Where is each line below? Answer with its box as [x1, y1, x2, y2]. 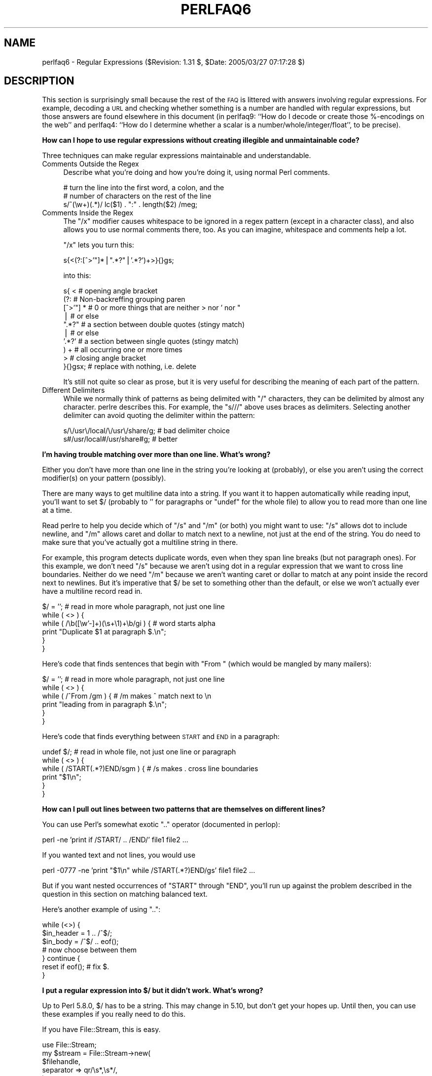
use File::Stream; [42, 1040, 97, 1049]
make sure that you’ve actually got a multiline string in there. [42, 538, 238, 547]
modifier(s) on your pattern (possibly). [42, 474, 166, 483]
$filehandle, [42, 1057, 81, 1066]
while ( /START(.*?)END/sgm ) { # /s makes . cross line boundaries [42, 764, 258, 773]
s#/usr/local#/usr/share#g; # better [63, 435, 178, 444]
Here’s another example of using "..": [42, 905, 161, 914]
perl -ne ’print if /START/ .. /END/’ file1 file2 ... [42, 835, 188, 844]
